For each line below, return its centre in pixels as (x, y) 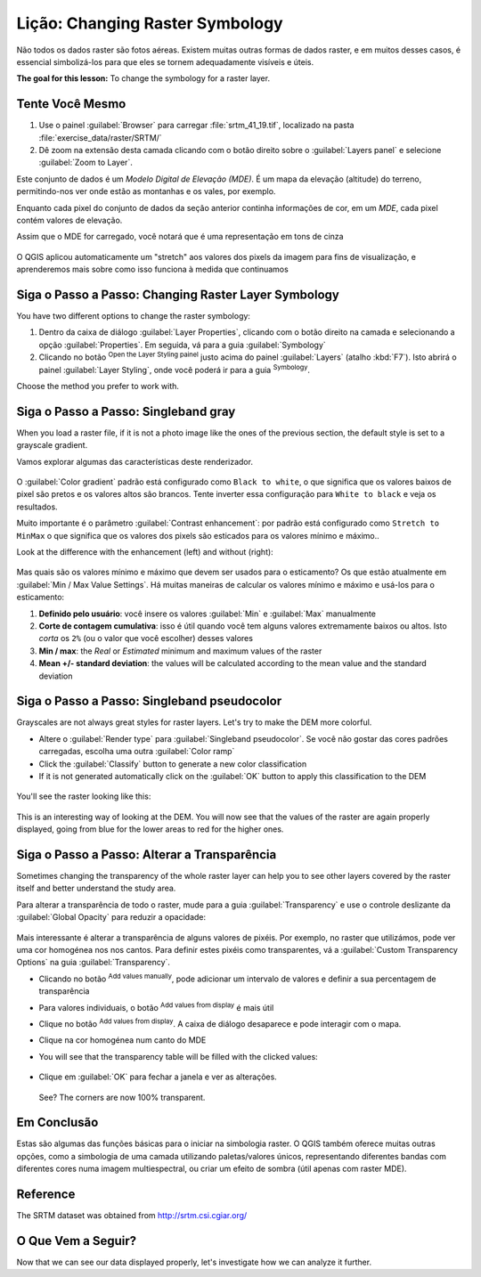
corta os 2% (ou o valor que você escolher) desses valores (146, 638)
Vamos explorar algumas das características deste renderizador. (135, 461)
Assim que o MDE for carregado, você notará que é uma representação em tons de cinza (180, 237)
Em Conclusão (57, 1122)
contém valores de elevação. (69, 220)
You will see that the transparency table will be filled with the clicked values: (178, 1056)
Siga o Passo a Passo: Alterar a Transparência (147, 854)
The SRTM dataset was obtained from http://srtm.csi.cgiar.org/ (132, 1216)
